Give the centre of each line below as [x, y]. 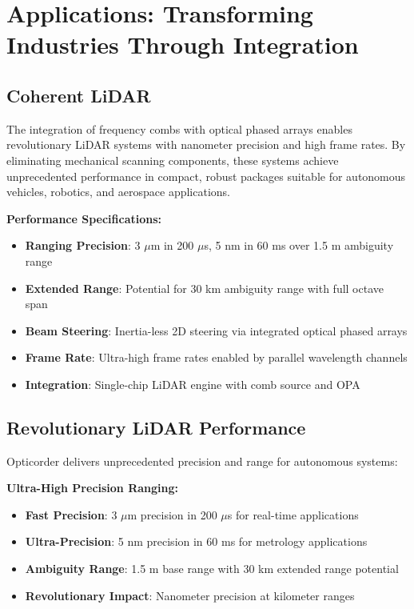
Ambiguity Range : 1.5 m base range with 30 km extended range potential [212, 569]
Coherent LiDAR [79, 95]
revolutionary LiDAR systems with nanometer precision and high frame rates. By [206, 144]
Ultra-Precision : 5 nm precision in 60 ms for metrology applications [196, 541]
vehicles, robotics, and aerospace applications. [118, 192]
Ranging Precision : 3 [83, 245]
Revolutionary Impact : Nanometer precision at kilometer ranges [190, 595]
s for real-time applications [293, 514]
